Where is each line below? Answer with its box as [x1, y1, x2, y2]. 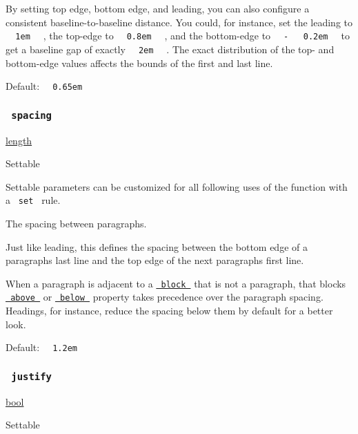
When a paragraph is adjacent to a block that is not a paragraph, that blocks [6, 276, 346, 290]
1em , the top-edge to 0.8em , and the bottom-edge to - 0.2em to [15, 28, 350, 43]
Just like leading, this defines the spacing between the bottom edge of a [6, 239, 308, 254]
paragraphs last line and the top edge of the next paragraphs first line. [6, 253, 304, 267]
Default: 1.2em [6, 340, 77, 355]
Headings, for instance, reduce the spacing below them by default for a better [6, 303, 333, 318]
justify [11, 370, 52, 382]
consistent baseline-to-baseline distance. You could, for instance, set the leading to [6, 15, 353, 29]
